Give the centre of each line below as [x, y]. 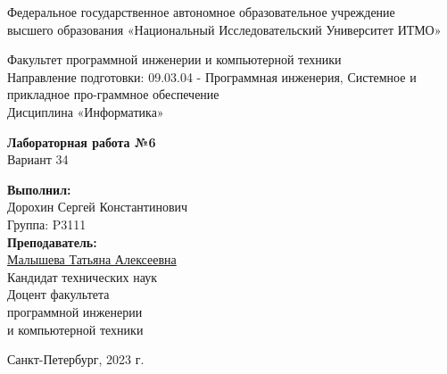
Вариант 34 [38, 159]
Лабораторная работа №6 [82, 141]
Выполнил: [39, 189]
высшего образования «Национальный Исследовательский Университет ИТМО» [224, 29]
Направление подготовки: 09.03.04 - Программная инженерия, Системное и [212, 76]
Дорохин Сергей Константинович [98, 207]
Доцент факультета [58, 294]
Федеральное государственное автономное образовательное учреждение [201, 12]
